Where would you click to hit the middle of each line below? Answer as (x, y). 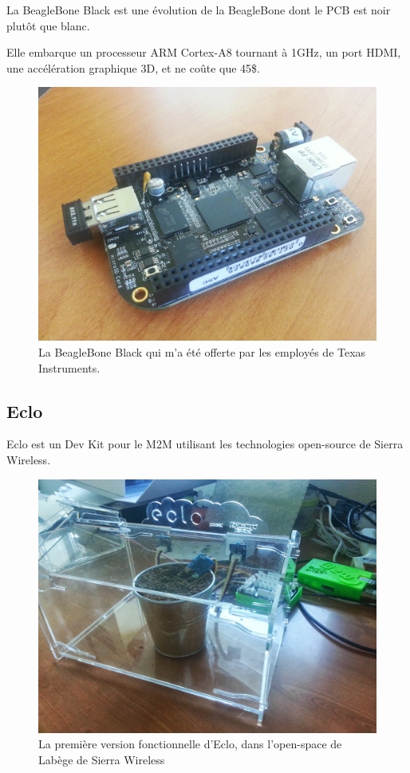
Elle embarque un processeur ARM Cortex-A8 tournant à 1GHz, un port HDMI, (204, 52)
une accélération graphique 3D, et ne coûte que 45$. (133, 67)
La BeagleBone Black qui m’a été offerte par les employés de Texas (202, 351)
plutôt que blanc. (48, 25)
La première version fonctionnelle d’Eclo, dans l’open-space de (190, 744)
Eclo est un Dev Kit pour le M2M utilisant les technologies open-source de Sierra (205, 444)
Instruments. (69, 367)
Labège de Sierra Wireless (102, 759)
